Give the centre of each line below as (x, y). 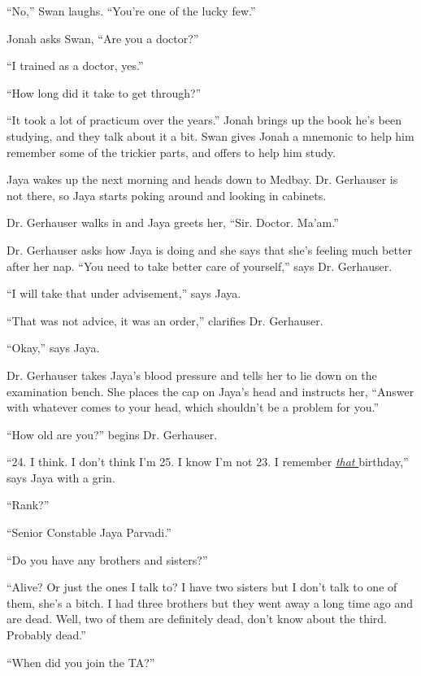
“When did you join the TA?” (81, 662)
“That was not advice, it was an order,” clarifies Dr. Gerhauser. (165, 320)
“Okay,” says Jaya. (53, 348)
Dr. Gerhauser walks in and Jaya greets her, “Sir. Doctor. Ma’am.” (173, 222)
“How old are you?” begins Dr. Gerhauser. (112, 434)
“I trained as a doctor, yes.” (75, 65)
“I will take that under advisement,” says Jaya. (124, 293)
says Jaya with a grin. (61, 477)
